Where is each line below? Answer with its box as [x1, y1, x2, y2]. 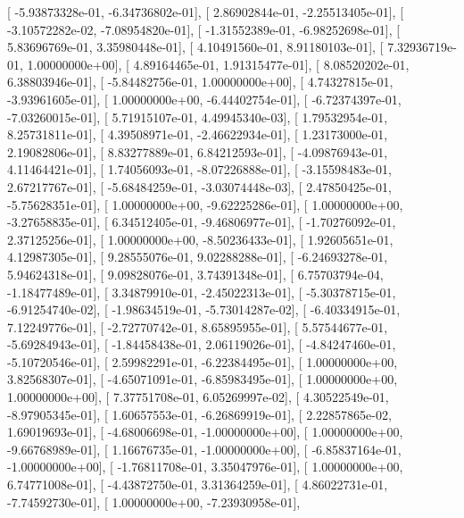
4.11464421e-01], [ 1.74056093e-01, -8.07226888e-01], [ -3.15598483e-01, [7, 160, 392, 179]
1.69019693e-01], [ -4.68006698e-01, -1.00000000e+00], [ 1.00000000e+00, [7, 422, 403, 441]
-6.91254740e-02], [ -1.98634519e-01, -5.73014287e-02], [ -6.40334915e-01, [7, 300, 401, 319]
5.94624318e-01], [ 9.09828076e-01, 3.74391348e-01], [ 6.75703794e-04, [7, 264, 384, 283]
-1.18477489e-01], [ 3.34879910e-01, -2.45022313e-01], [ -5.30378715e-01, [7, 282, 396, 301]
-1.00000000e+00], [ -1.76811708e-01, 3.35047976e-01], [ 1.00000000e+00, [7, 457, 403, 476]
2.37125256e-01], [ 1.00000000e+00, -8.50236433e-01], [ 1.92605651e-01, [7, 230, 394, 248]
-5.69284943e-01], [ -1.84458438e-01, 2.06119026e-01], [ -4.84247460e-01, [7, 335, 396, 354]
